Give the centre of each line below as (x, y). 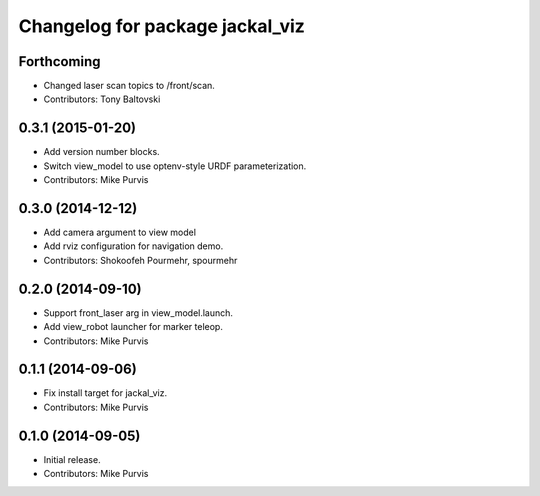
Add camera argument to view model (120, 232)
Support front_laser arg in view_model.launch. (138, 312)
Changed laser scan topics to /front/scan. (129, 86)
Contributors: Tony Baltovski (102, 99)
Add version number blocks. (101, 152)
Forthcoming (59, 61)
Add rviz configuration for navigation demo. (133, 246)
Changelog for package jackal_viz (161, 26)
